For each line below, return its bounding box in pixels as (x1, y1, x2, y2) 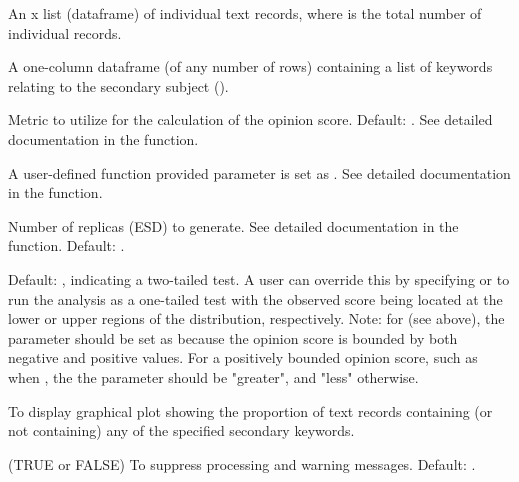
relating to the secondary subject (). (8, 75, 229, 96)
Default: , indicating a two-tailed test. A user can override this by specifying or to (8, 268, 510, 289)
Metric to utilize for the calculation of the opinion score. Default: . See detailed (8, 109, 493, 130)
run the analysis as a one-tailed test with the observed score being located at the (8, 288, 503, 309)
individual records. (8, 22, 122, 43)
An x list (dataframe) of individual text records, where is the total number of (8, 3, 482, 23)
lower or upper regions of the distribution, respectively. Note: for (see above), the (8, 308, 505, 329)
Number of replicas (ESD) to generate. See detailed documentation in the (8, 215, 459, 236)
